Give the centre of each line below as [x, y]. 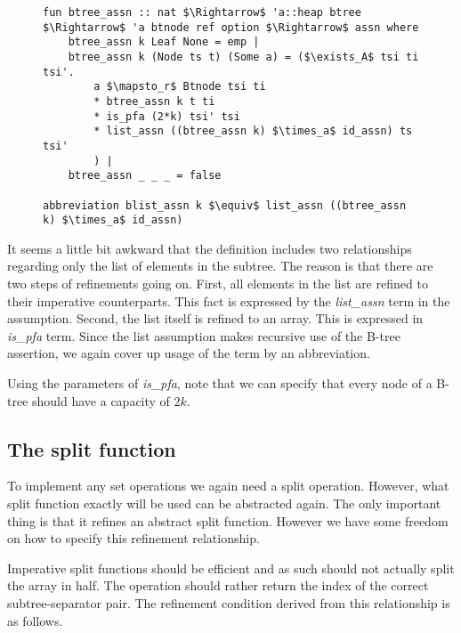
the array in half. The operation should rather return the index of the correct [218, 585]
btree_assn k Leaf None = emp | [164, 42]
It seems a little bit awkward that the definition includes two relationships [210, 248]
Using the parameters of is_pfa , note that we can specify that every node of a [220, 383]
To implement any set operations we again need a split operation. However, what [228, 486]
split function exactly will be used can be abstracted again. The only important [224, 503]
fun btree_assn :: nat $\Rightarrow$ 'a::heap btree [202, 12]
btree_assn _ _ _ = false [145, 176]
